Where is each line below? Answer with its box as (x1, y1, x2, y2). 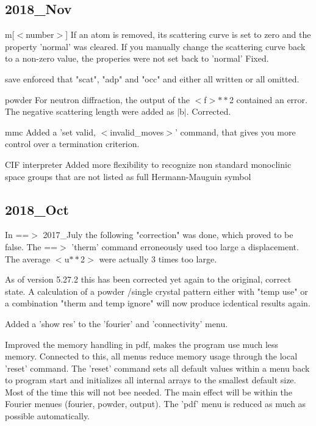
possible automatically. (5, 410, 90, 422)
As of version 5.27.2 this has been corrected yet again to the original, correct (5, 273, 292, 286)
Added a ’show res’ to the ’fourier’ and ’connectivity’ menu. (5, 317, 228, 330)
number (26, 28, 54, 41)
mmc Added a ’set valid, (5, 125, 96, 138)
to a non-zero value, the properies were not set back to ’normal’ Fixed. (5, 52, 269, 65)
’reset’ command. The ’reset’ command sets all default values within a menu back (5, 361, 310, 374)
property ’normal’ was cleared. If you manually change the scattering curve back (5, 40, 306, 52)
